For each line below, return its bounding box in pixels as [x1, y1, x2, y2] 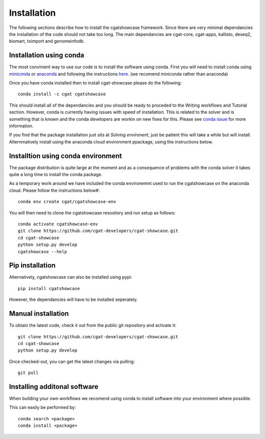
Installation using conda [9, 51, 84, 59]
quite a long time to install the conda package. [9, 172, 103, 177]
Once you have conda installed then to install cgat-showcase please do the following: [9, 80, 182, 86]
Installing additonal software [9, 382, 99, 391]
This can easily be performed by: [9, 405, 76, 410]
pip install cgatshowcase [18, 286, 80, 291]
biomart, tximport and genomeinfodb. [9, 38, 85, 44]
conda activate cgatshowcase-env [18, 221, 98, 227]
